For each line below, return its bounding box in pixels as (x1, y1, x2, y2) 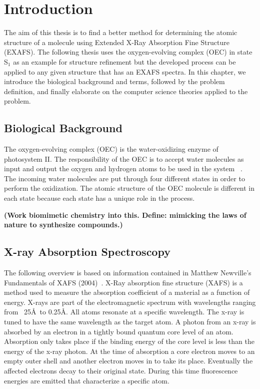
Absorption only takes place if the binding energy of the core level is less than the (4, 336, 254, 346)
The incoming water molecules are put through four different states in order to (4, 173, 245, 183)
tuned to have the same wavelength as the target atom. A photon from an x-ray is (4, 316, 256, 326)
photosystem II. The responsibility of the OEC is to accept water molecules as (4, 153, 244, 164)
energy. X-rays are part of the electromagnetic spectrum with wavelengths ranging (4, 296, 256, 307)
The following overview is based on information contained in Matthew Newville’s (4, 267, 251, 278)
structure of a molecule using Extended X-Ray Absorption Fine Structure (4, 37, 229, 47)
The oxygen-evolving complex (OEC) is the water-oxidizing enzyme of (4, 144, 218, 154)
